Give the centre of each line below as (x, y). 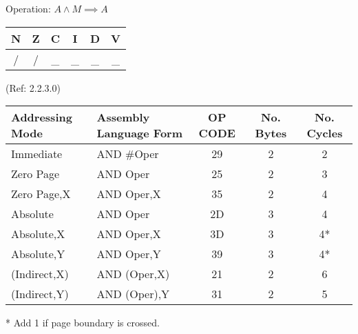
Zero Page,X (41, 194)
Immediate (37, 154)
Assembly (123, 117)
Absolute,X (38, 234)
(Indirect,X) (40, 274)
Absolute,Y (38, 254)
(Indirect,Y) (40, 294)
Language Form (140, 133)
